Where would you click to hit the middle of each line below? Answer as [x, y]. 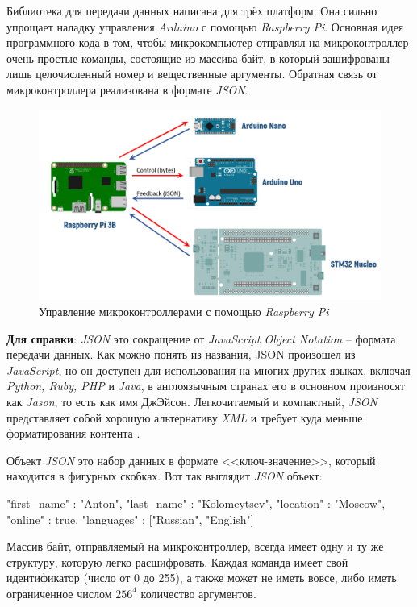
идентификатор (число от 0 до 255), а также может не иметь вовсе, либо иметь [202, 578]
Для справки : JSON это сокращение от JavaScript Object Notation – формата [201, 338]
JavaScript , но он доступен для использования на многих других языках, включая [208, 370]
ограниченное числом [59, 593]
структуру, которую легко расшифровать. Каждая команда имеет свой [177, 561]
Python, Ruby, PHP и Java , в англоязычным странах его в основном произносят [206, 386]
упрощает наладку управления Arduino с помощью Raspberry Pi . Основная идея [205, 26]
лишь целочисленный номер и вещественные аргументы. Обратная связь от [192, 74]
